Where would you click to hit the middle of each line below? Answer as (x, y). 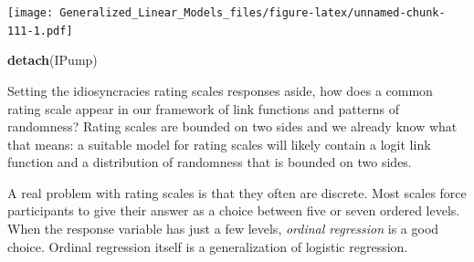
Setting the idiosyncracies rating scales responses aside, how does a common (220, 90)
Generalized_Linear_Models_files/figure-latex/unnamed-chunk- (253, 13)
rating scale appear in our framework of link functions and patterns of (204, 108)
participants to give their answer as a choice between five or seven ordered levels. (234, 210)
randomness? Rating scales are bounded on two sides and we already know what (232, 126)
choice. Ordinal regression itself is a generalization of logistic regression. (208, 246)
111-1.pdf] (40, 31)
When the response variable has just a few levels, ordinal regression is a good (223, 229)
